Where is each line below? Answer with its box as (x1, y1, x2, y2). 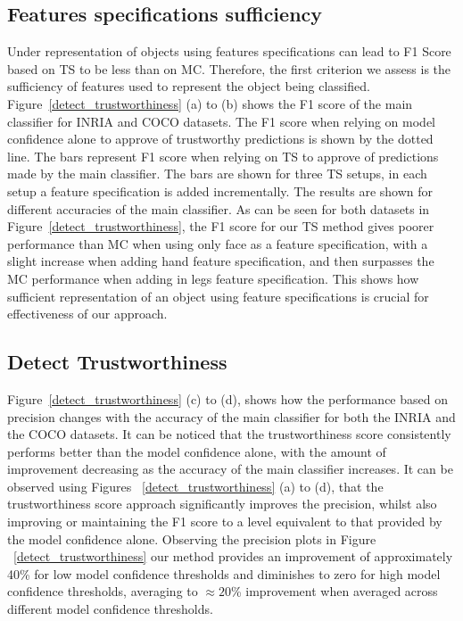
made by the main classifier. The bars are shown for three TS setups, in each (7, 164, 427, 183)
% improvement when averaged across (230, 582, 438, 600)
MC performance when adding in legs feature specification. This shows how (7, 269, 419, 287)
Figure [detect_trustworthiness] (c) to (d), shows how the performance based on (7, 389, 448, 408)
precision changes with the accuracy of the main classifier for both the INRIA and (7, 407, 456, 426)
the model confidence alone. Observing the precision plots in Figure (7, 529, 376, 548)
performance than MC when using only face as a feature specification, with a (7, 234, 428, 253)
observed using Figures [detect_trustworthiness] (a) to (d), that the (7, 476, 384, 495)
